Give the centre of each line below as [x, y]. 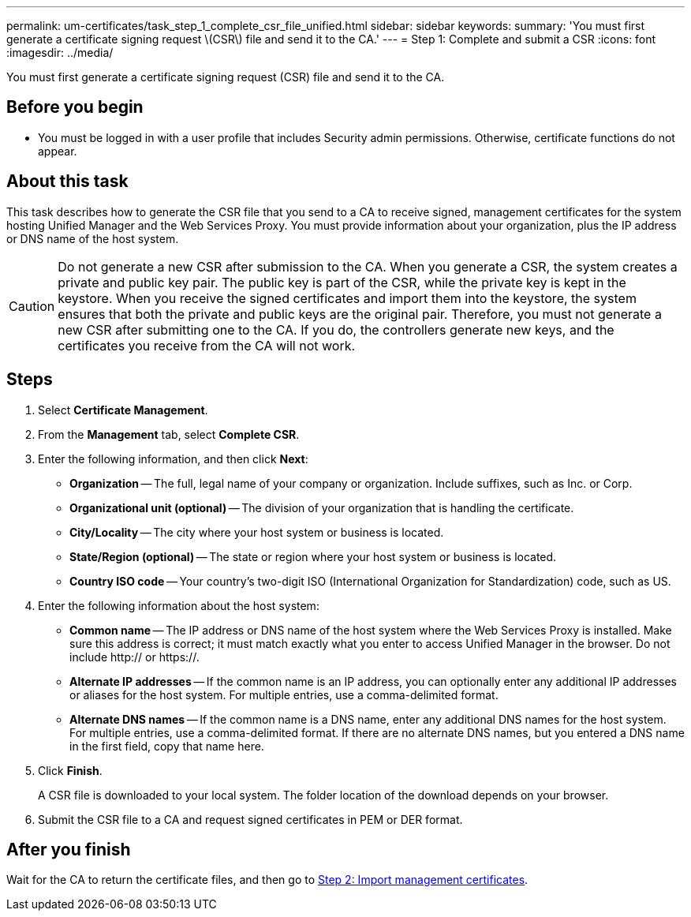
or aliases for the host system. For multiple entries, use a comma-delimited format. [284, 694]
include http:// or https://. [134, 657]
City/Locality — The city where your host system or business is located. [257, 532]
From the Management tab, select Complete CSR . [169, 434]
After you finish [69, 849]
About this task [67, 182]
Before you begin [75, 107]
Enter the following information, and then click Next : [173, 458]
